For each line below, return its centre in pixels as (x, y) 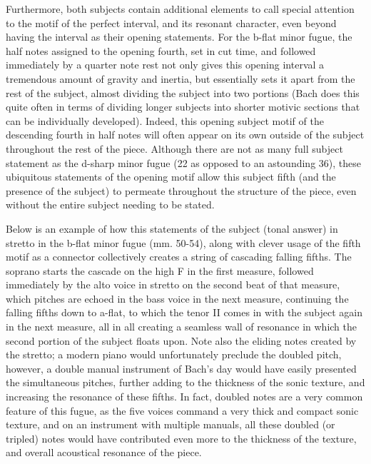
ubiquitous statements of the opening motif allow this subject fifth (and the (171, 177)
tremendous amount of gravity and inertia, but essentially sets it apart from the (181, 78)
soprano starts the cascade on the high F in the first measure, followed (160, 270)
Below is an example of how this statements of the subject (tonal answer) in (172, 228)
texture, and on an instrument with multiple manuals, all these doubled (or (171, 424)
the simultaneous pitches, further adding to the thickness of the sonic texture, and (185, 382)
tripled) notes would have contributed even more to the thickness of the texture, (181, 438)
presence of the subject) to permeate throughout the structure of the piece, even (181, 190)
